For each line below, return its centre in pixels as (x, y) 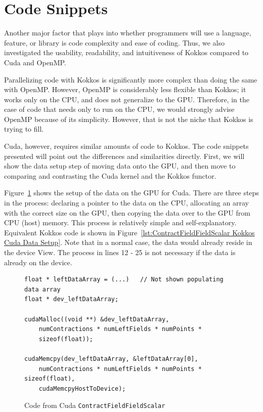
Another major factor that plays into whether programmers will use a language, (128, 33)
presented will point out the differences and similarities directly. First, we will (124, 156)
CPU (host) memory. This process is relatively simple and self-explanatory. (120, 222)
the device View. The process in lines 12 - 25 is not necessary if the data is (120, 252)
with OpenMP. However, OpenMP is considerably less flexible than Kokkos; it (125, 89)
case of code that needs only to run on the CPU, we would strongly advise (119, 109)
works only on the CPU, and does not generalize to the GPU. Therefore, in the (127, 99)
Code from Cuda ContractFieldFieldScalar (95, 405)
